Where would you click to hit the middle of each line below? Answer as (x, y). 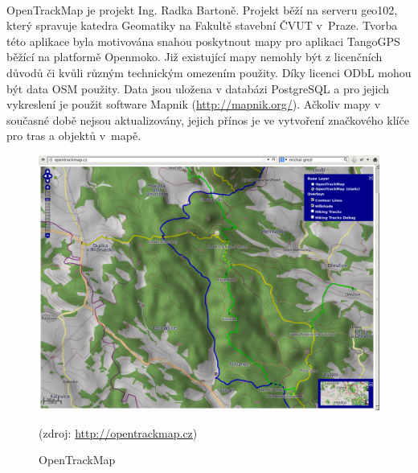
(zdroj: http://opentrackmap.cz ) (118, 432)
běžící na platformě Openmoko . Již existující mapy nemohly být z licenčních (195, 57)
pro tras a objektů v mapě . (74, 136)
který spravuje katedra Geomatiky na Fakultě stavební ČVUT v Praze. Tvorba (202, 25)
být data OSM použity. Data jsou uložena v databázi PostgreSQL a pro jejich (198, 88)
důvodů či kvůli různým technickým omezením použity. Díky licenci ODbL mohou (209, 72)
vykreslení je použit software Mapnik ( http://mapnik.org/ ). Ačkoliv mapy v (194, 104)
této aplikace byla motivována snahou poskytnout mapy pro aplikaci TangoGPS (203, 41)
